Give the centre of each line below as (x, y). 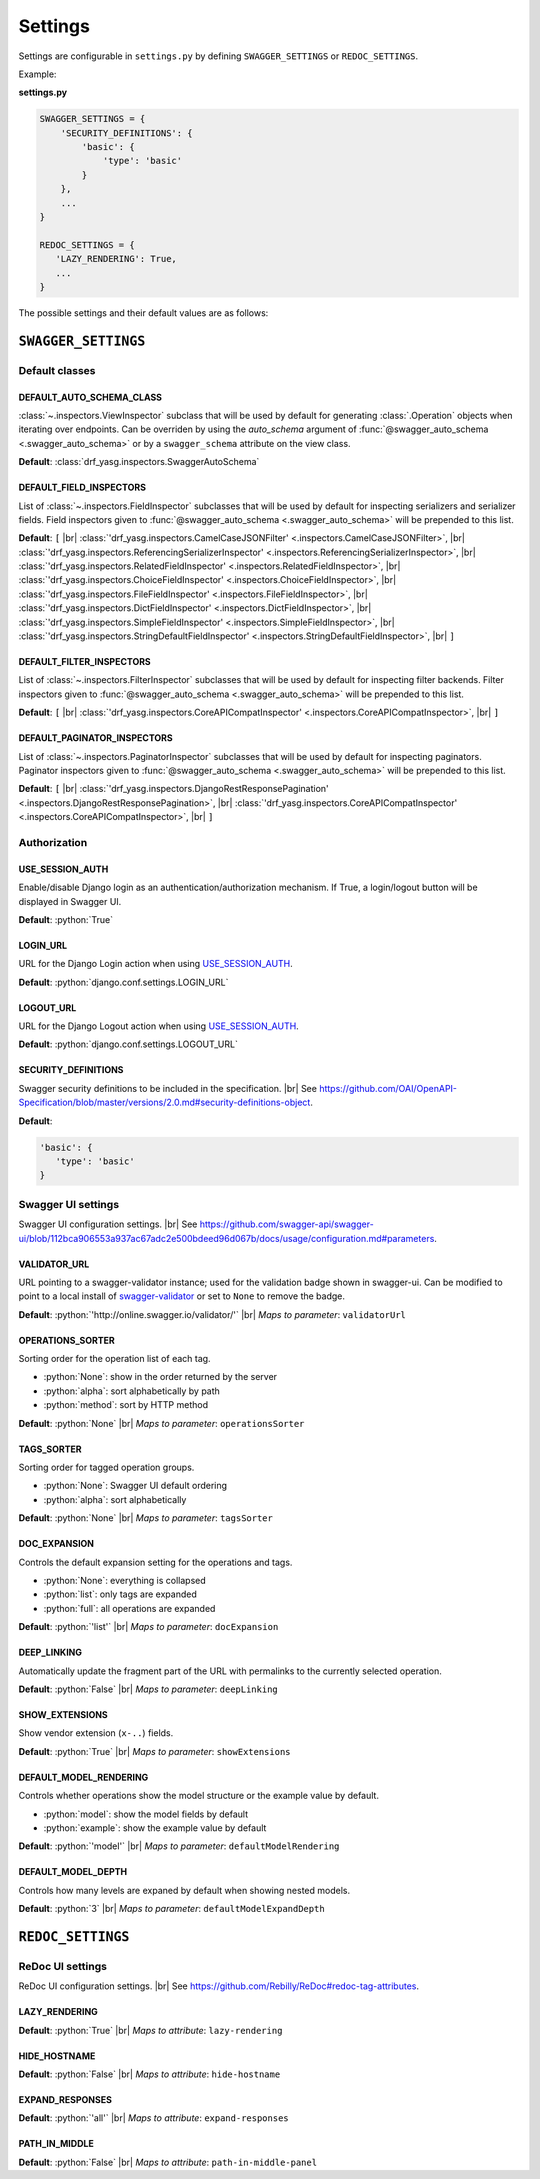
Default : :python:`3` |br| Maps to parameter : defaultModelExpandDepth (171, 1909)
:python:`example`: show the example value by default (155, 1827)
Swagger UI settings (69, 1204)
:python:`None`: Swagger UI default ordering (135, 1486)
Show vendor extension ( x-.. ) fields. (96, 1733)
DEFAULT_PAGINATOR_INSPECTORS (96, 738)
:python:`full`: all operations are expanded (129, 1608)
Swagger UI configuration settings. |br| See (108, 1224)
